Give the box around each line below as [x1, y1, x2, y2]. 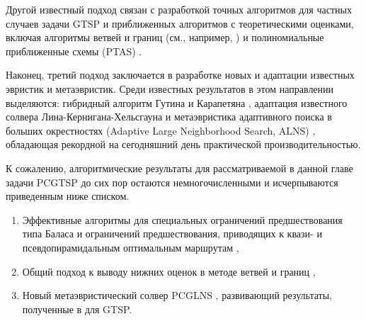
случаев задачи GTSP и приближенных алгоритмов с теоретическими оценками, [6, 16, 354, 30]
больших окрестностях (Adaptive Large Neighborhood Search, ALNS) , [6, 123, 316, 137]
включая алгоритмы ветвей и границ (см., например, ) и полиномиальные [6, 30, 324, 45]
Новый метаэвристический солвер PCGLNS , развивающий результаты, [22, 288, 332, 303]
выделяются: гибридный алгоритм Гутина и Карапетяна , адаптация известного [6, 95, 348, 110]
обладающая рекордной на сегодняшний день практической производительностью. [6, 137, 361, 152]
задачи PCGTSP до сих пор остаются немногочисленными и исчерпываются [6, 174, 338, 189]
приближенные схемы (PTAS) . [6, 43, 142, 58]
